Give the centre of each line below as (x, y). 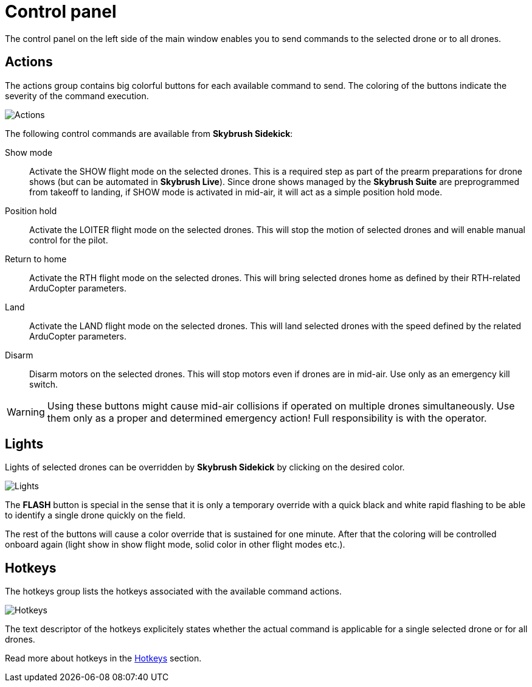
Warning (26, 412)
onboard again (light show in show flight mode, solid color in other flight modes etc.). (175, 545)
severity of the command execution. (77, 96)
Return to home (36, 259)
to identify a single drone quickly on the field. (95, 515)
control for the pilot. (69, 240)
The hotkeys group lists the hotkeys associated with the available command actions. (174, 591)
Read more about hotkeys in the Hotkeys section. (103, 658)
